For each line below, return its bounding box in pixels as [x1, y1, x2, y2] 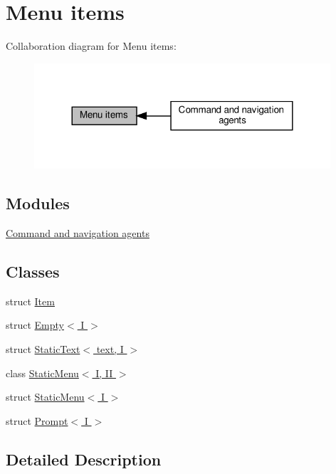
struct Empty [6, 317, 64, 332]
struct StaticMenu [6, 389, 85, 404]
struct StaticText [6, 341, 80, 356]
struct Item [6, 293, 55, 308]
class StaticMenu [6, 365, 79, 380]
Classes [6, 260, 60, 282]
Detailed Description [6, 448, 162, 470]
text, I [96, 341, 124, 356]
